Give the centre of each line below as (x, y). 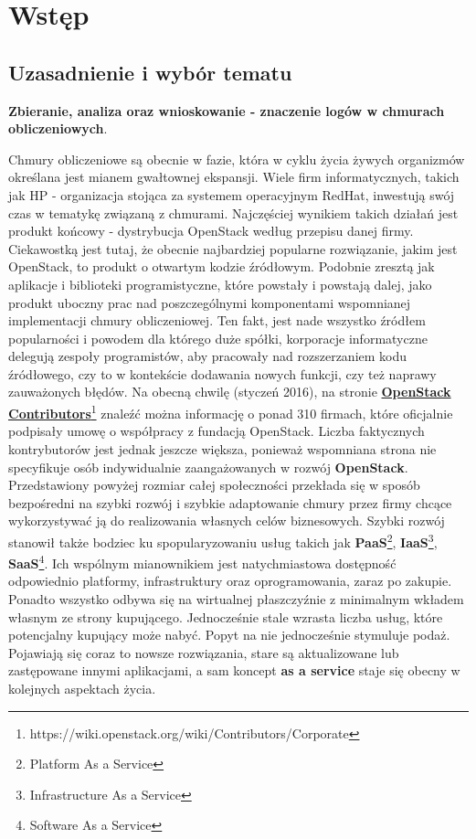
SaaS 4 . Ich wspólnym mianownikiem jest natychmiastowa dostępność (202, 562)
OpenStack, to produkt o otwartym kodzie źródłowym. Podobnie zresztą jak (222, 266)
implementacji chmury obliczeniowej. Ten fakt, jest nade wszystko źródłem (217, 320)
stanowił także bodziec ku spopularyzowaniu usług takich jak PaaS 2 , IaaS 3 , (223, 540)
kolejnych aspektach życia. (82, 688)
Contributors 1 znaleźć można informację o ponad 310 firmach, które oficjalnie (231, 412)
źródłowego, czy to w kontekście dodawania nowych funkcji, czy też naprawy (222, 373)
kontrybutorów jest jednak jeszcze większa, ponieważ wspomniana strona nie (222, 448)
